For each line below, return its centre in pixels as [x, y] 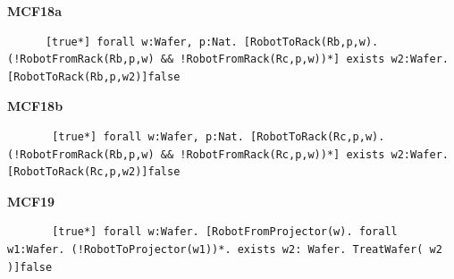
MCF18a [34, 11]
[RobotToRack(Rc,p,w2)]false [94, 172]
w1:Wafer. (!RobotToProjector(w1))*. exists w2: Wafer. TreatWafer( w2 [225, 249]
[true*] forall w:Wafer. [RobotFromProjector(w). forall [225, 232]
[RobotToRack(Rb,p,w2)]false [94, 76]
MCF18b [35, 106]
